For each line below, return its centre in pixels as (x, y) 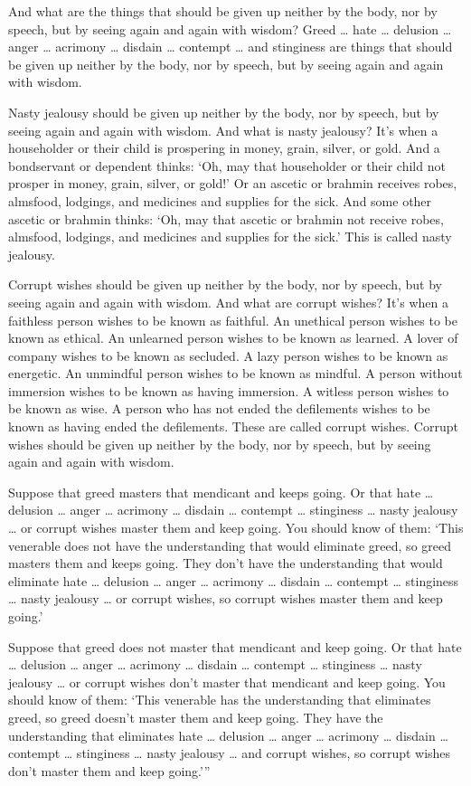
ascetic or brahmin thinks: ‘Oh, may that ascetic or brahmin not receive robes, (226, 218)
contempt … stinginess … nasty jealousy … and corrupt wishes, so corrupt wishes (230, 753)
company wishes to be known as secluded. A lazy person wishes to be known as (228, 355)
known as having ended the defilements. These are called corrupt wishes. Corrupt (233, 426)
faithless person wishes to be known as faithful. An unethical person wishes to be (233, 320)
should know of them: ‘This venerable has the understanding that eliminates (220, 700)
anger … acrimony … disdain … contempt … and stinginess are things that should (231, 47)
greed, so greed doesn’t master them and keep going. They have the (196, 717)
